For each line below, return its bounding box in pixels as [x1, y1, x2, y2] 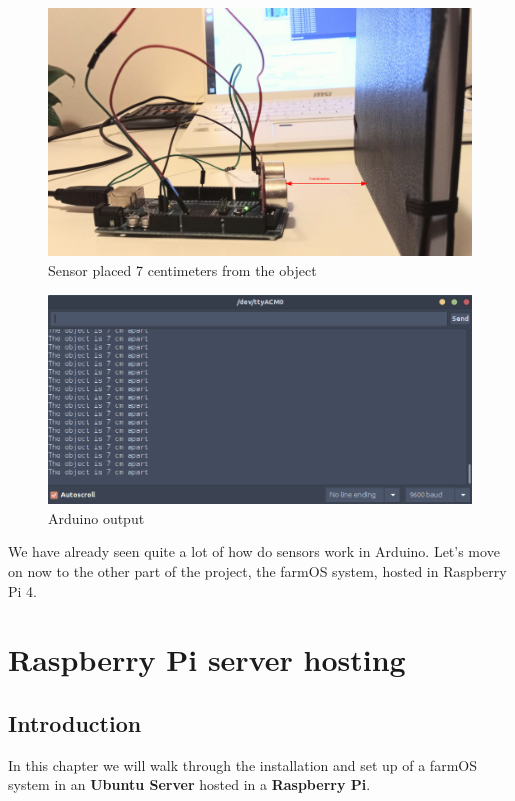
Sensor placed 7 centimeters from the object [48, 260, 317, 281]
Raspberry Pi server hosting [8, 639, 406, 680]
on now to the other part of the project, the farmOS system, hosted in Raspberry [8, 561, 507, 582]
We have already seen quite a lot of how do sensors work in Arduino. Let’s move [8, 541, 500, 562]
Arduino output [48, 507, 145, 528]
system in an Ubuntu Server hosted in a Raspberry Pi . [8, 774, 371, 795]
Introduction [8, 708, 142, 739]
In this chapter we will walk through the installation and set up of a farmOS [8, 754, 477, 775]
